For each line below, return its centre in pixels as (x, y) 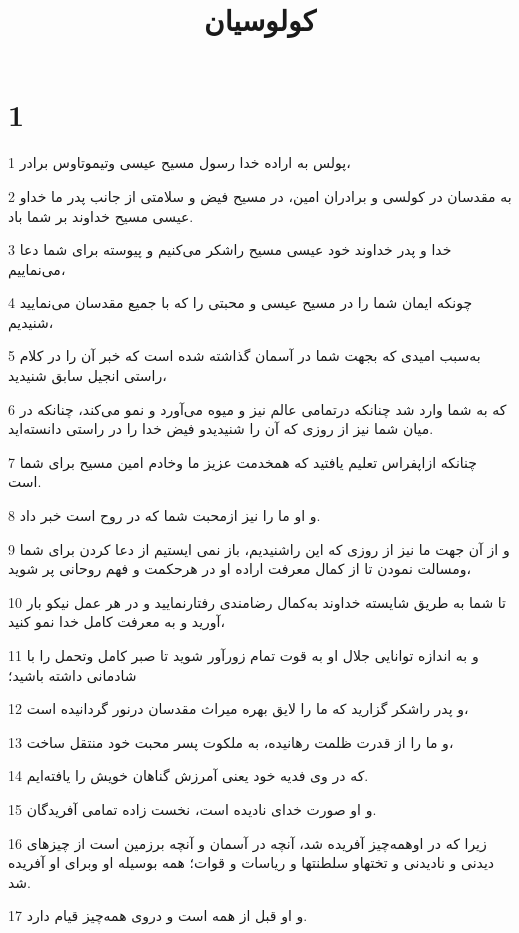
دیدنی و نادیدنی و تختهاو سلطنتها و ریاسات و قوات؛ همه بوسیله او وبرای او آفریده (251, 862)
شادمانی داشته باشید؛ (72, 674)
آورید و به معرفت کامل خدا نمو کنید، (117, 621)
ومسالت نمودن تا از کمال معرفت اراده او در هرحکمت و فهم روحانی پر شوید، (240, 568)
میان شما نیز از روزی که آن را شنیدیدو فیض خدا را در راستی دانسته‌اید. (221, 428)
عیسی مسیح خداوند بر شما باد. (101, 215)
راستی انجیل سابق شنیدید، (87, 375)
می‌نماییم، (37, 268)
